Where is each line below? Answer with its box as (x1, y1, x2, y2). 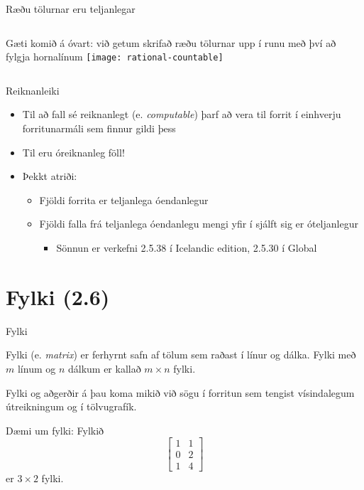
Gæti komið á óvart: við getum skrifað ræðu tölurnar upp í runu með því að (6, 35, 336, 50)
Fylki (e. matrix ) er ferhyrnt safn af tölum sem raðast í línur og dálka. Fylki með (6, 347, 356, 362)
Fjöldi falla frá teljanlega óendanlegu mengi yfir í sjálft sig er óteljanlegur (39, 216, 358, 231)
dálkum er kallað (67, 361, 141, 376)
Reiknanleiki (6, 82, 60, 97)
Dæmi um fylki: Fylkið (6, 422, 104, 437)
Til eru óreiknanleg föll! (22, 144, 125, 159)
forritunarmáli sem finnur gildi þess (22, 121, 176, 136)
